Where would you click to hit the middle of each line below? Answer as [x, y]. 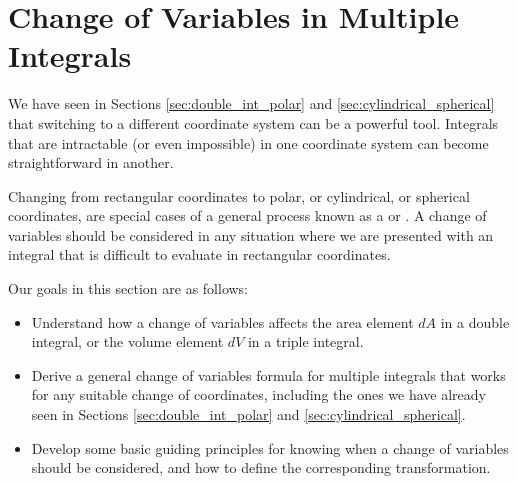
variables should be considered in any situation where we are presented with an [251, 234]
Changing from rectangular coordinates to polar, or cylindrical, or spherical [239, 195]
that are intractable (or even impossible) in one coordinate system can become [248, 142]
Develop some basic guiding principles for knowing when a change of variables [270, 447]
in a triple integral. [305, 341]
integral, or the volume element [127, 341]
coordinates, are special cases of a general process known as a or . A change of [247, 215]
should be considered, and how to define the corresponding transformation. [261, 467]
